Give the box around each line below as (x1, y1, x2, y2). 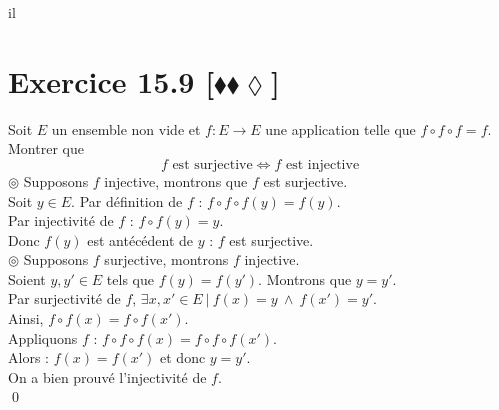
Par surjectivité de (8, 288, 121, 309)
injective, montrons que (104, 170, 248, 191)
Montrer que (8, 138, 84, 159)
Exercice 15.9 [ (8, 60, 215, 101)
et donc (160, 347, 206, 368)
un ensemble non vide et (51, 118, 201, 139)
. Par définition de (71, 190, 183, 211)
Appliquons (8, 327, 78, 348)
